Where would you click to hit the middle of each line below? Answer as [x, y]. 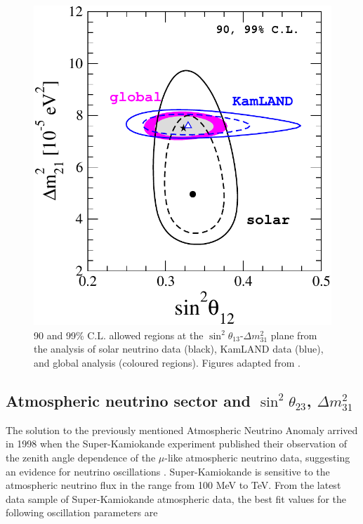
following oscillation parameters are [82, 512]
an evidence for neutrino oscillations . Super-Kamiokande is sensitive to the [168, 471]
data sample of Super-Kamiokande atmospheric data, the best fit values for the [176, 498]
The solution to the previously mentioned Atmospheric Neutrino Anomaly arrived [182, 430]
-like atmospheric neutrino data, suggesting [257, 458]
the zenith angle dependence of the [81, 458]
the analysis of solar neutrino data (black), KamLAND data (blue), [179, 349]
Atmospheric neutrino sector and [128, 401]
